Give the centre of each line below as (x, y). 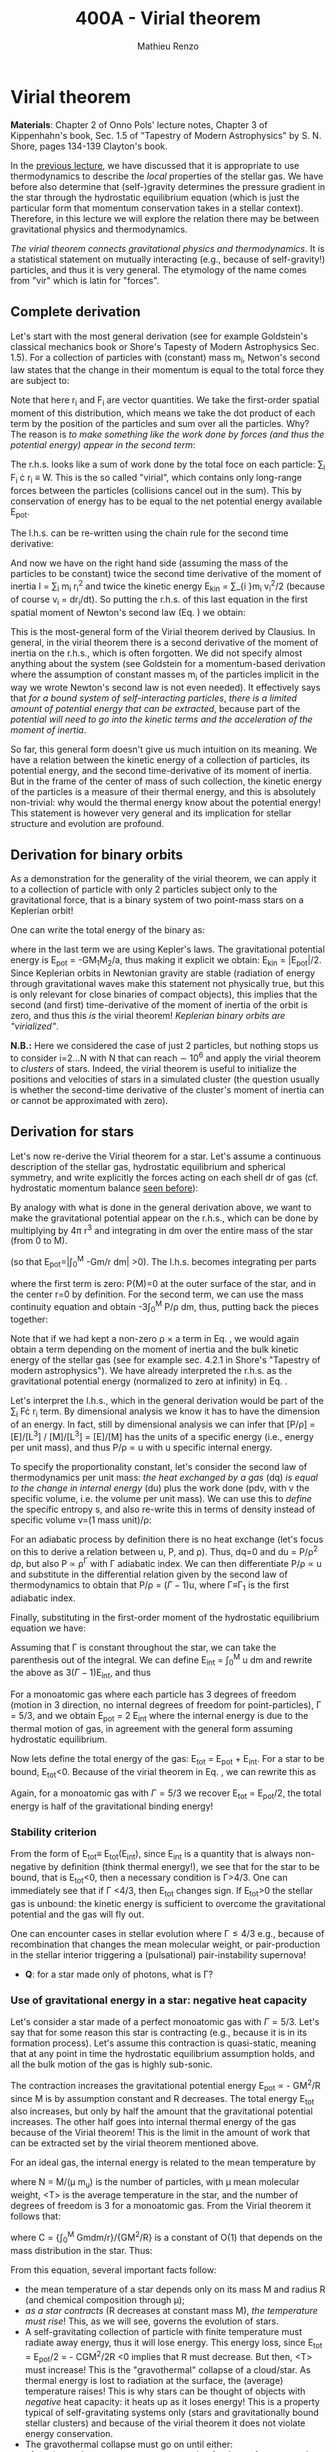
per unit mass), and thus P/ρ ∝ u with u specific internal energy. (141, 1447)
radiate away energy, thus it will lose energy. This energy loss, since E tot (173, 2343)
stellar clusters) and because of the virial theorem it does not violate (165, 2423)
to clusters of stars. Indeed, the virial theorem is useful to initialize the (153, 1068)
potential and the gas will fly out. (77, 1914)
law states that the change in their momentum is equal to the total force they (167, 370)
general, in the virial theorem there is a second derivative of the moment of (164, 642)
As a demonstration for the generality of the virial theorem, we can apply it (163, 879)
